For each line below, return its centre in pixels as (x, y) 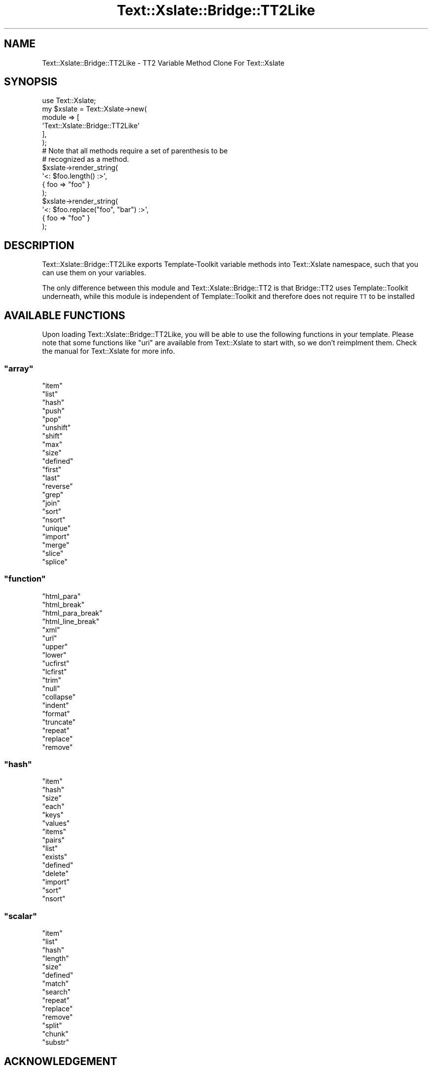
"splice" (55, 561)
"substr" (55, 1042)
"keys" (53, 815)
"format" (56, 713)
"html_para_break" (72, 613)
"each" (53, 807)
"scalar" (20, 916)
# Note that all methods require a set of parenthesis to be (135, 151)
